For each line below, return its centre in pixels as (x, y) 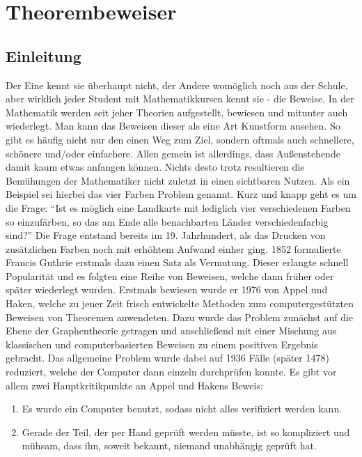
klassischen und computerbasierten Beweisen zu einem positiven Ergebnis (162, 344)
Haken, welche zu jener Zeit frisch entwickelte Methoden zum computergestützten (180, 303)
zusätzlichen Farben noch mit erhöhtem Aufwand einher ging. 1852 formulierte (173, 248)
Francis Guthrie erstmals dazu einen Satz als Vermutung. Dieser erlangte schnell (177, 262)
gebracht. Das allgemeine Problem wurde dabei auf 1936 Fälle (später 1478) (167, 358)
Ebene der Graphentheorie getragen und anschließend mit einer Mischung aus (171, 331)
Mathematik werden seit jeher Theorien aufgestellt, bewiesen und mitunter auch (177, 112)
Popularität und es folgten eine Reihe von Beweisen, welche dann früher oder (170, 276)
